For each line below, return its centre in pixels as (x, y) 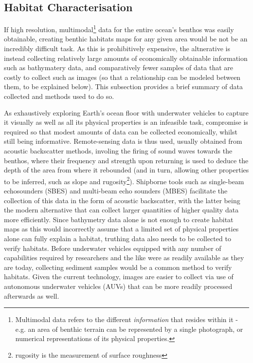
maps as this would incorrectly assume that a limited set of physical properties (121, 229)
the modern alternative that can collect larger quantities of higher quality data (121, 210)
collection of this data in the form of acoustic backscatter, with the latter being (122, 200)
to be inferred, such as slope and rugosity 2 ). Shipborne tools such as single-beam (124, 180)
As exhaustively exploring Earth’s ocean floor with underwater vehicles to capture (126, 112)
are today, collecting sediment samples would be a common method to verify (118, 267)
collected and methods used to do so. (59, 96)
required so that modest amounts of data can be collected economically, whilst (121, 131)
